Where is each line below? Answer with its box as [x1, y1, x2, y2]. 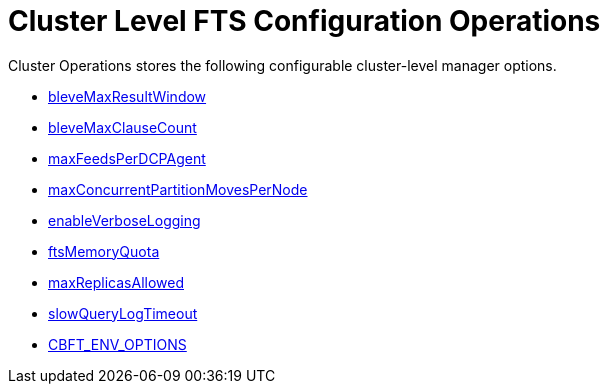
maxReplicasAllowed [48, 273, 184, 291]
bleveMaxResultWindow [48, 87, 207, 105]
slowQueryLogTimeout [48, 304, 198, 322]
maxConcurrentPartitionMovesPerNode [48, 180, 308, 198]
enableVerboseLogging [48, 211, 201, 229]
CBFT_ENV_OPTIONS [48, 335, 187, 353]
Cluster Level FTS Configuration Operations [8, 4, 601, 38]
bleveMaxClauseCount [48, 118, 197, 136]
